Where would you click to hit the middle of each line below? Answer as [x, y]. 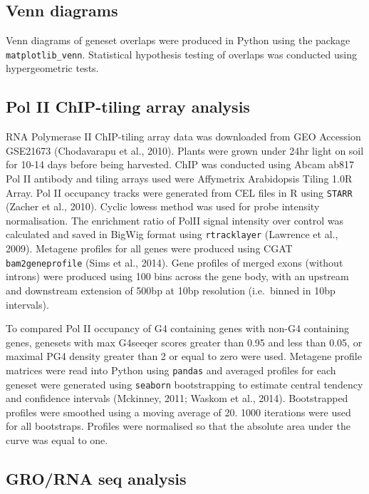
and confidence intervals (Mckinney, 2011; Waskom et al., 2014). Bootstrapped [177, 398]
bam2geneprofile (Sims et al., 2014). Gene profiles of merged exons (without [175, 262]
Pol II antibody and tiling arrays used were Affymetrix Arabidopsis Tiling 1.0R [179, 179]
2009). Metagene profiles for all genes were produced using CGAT [149, 248]
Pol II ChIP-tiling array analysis [128, 107]
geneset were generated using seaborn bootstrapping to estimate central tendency [184, 384]
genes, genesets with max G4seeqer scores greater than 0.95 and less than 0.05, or [184, 342]
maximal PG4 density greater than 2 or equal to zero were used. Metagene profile [184, 356]
